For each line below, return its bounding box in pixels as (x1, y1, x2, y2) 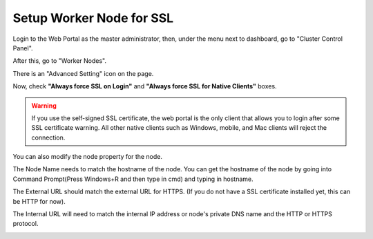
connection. (31, 133, 66, 142)
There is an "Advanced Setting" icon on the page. (12, 69, 154, 77)
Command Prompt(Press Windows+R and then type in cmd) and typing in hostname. (12, 175, 254, 183)
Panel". (12, 44, 34, 52)
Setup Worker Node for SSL (12, 10, 174, 26)
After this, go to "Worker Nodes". (12, 57, 107, 65)
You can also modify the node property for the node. (12, 153, 162, 161)
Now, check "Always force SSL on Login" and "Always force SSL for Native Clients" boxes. (12, 82, 277, 90)
